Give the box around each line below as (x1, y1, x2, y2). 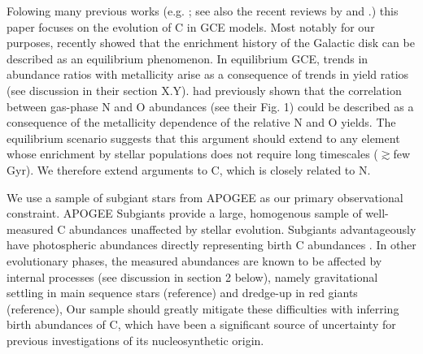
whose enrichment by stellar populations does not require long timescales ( (7, 145, 378, 162)
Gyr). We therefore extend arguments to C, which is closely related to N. (7, 161, 371, 178)
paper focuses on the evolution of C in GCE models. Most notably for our (7, 18, 375, 35)
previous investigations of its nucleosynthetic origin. (7, 331, 264, 348)
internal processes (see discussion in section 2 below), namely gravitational (7, 268, 378, 285)
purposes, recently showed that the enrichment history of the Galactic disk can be (7, 34, 415, 51)
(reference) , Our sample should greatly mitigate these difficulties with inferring (7, 300, 399, 317)
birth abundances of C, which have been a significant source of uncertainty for (7, 316, 396, 333)
